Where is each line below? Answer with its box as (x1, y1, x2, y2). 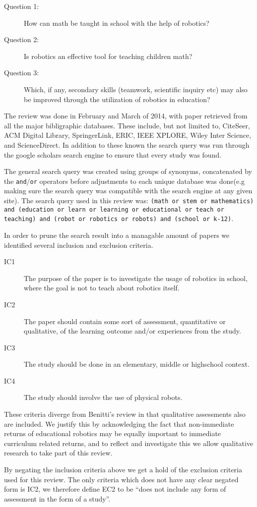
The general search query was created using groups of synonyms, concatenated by (4, 166, 252, 176)
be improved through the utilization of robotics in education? (24, 94, 210, 104)
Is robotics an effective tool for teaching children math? (24, 51, 193, 61)
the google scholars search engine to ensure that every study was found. (4, 149, 222, 160)
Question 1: (4, 1, 39, 11)
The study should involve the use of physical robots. (24, 392, 183, 402)
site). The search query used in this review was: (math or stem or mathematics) (4, 195, 254, 205)
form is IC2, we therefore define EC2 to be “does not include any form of (4, 484, 226, 494)
